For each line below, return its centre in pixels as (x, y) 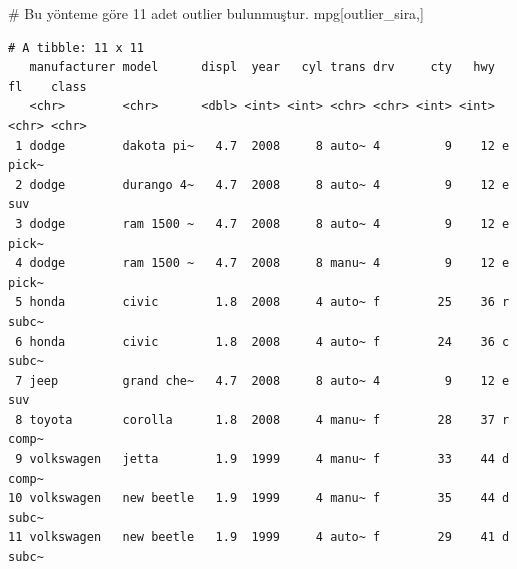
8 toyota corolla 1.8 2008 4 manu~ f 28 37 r (262, 419)
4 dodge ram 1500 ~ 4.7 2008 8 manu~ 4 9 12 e (262, 263)
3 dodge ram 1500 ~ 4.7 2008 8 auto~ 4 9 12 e (262, 223)
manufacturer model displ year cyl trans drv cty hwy (262, 67)
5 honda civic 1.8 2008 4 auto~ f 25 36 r (262, 302)
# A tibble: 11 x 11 (76, 47)
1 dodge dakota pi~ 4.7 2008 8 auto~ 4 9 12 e (262, 145)
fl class (47, 86)
